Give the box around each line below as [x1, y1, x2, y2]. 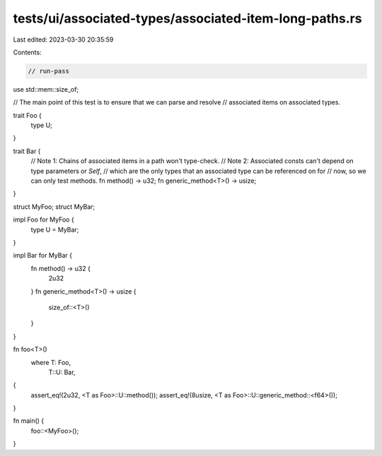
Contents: [13, 48, 42, 56]
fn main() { [13, 416, 45, 425]
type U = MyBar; [30, 225, 79, 234]
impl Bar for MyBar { [13, 251, 73, 260]
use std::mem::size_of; [13, 85, 79, 93]
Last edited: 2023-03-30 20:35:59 [13, 35, 114, 44]
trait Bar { [13, 147, 41, 155]
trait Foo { [13, 111, 42, 119]
